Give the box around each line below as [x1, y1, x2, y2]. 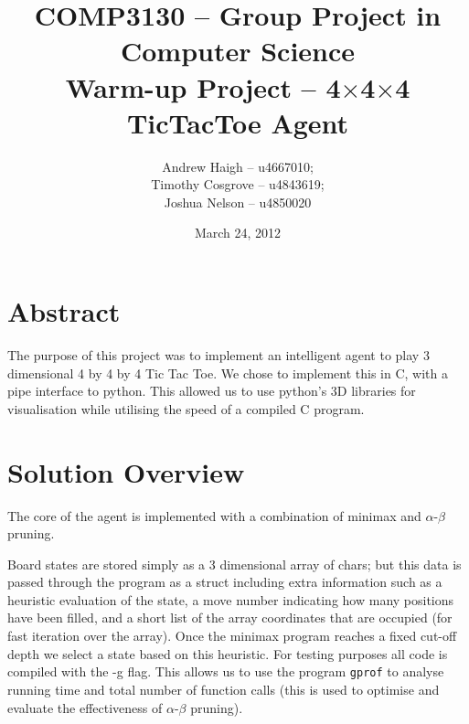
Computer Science [120, 32, 356, 69]
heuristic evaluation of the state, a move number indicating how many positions [7, 590, 454, 609]
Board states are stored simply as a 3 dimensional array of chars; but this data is [7, 554, 462, 573]
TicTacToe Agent [126, 103, 349, 141]
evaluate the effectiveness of [7, 697, 163, 717]
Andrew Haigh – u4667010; [162, 156, 314, 176]
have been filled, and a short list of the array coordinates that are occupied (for [7, 608, 453, 627]
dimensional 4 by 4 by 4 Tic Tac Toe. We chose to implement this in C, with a [7, 363, 449, 382]
